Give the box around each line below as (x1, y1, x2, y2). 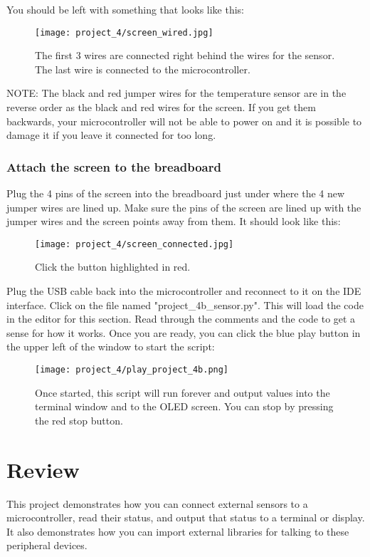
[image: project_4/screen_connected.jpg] (35, 239, 234, 249)
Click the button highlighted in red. (35, 259, 191, 274)
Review (6, 454, 80, 484)
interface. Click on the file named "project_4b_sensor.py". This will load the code (6, 297, 364, 312)
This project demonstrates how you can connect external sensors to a (6, 496, 308, 511)
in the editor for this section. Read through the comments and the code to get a (6, 311, 356, 326)
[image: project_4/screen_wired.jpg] (35, 27, 213, 38)
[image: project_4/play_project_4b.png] (35, 365, 229, 375)
